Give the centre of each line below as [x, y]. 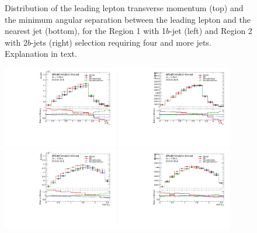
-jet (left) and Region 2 [211, 31]
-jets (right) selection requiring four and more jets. [121, 42]
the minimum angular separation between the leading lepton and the [128, 19]
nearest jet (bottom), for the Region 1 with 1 [86, 31]
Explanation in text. [41, 54]
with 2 [16, 42]
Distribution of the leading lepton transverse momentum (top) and [124, 8]
